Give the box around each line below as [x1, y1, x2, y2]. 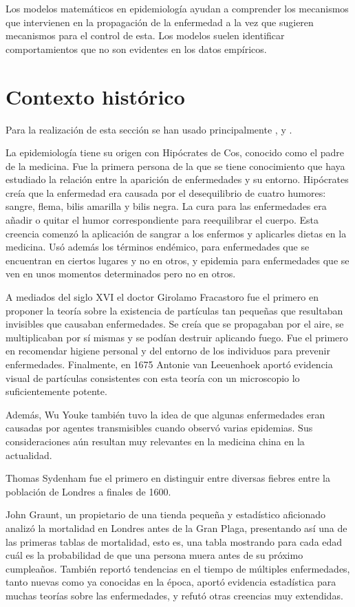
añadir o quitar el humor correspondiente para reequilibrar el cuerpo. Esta [6, 213, 319, 227]
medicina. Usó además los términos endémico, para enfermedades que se [6, 239, 310, 254]
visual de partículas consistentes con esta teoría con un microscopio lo [6, 370, 300, 385]
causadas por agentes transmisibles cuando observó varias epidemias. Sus [6, 420, 313, 435]
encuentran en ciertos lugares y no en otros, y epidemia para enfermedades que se [6, 253, 349, 267]
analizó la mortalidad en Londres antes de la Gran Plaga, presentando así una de [6, 520, 347, 535]
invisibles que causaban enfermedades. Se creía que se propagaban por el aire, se [6, 317, 344, 331]
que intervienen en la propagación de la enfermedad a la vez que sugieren [6, 14, 314, 29]
